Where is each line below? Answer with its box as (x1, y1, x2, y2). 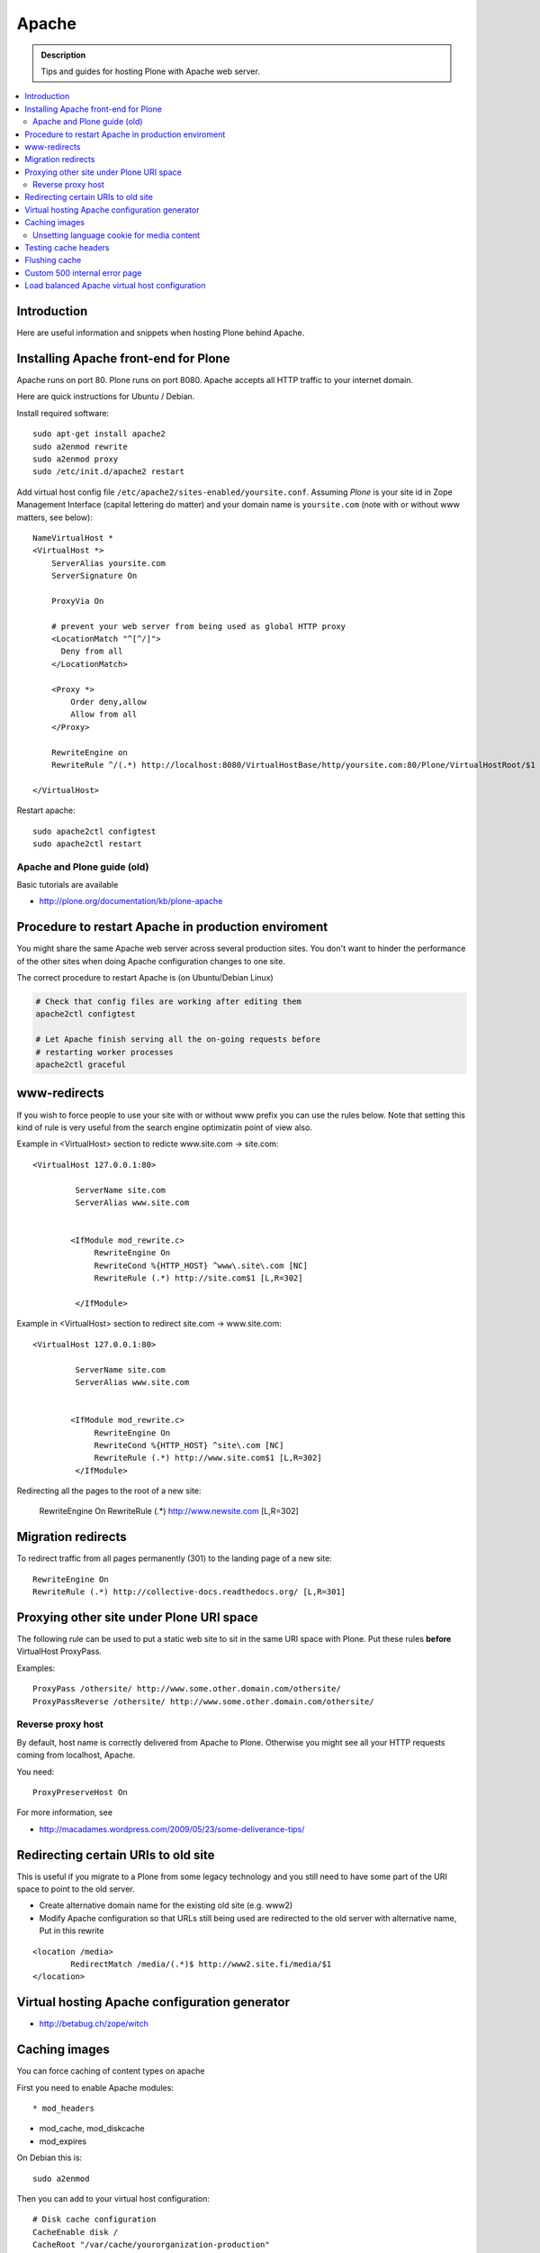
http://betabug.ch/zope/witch (39, 2019, 148, 2030)
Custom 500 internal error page (24, 267, 142, 278)
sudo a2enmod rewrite (32, 442, 128, 452)
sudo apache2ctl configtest (32, 825, 157, 836)
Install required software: (16, 407, 110, 418)
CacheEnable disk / (32, 2227, 119, 2237)
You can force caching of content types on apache (16, 2066, 205, 2076)
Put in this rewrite (39, 1925, 104, 1937)
